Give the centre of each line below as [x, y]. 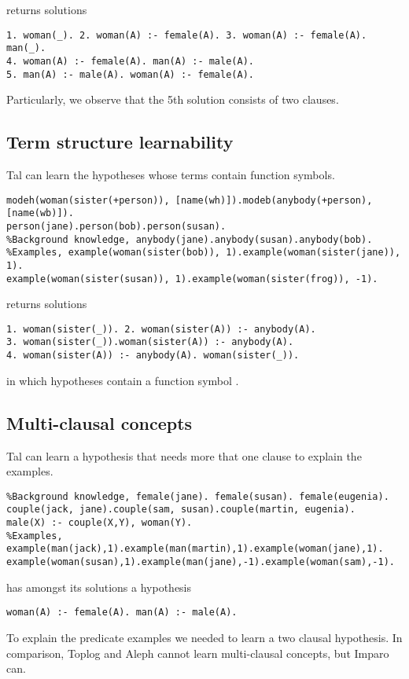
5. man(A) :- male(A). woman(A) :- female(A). [130, 74]
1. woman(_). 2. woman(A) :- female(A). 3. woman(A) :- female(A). [187, 35]
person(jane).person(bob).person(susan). [116, 226]
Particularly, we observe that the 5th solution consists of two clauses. [173, 99]
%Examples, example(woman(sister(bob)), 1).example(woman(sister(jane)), [204, 253]
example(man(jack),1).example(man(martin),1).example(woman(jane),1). [195, 549]
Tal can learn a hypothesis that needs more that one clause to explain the [184, 455]
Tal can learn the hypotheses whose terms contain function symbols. [171, 175]
